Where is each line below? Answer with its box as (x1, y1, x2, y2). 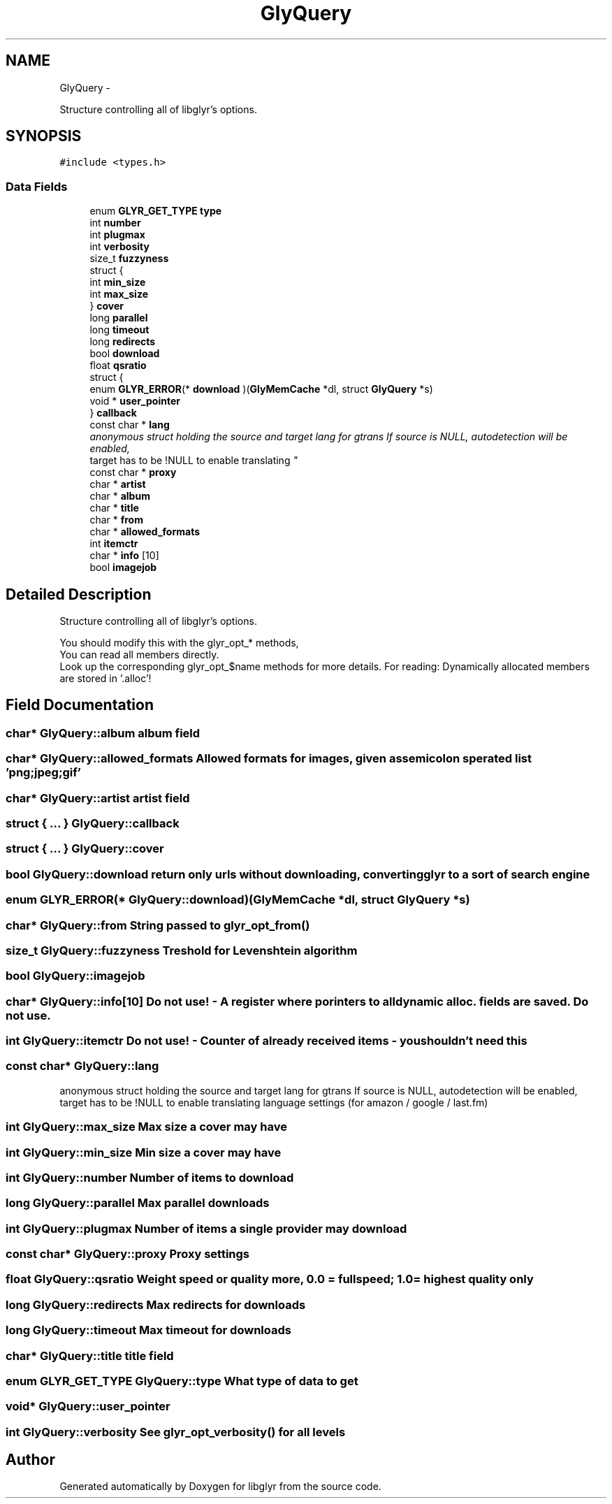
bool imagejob (89, 561, 157, 574)
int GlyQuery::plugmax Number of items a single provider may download (6, 1221, 407, 1236)
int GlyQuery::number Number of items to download (6, 1170, 294, 1185)
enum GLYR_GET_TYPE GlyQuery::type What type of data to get (6, 1373, 358, 1388)
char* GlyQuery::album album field (6, 725, 201, 740)
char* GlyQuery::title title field (6, 1348, 174, 1363)
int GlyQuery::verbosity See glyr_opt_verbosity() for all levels (6, 1424, 346, 1439)
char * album (89, 490, 150, 502)
